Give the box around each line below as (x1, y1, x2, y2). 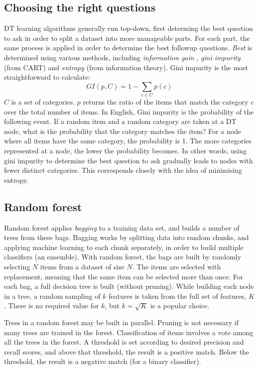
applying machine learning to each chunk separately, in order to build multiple (4, 242, 244, 252)
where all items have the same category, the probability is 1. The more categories (4, 135, 252, 146)
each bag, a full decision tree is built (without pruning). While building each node (4, 281, 254, 291)
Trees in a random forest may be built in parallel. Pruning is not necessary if (4, 317, 239, 327)
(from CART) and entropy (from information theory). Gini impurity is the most (4, 62, 249, 72)
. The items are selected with (132, 261, 221, 272)
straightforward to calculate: (4, 72, 91, 82)
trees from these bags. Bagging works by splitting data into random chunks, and (4, 232, 249, 243)
